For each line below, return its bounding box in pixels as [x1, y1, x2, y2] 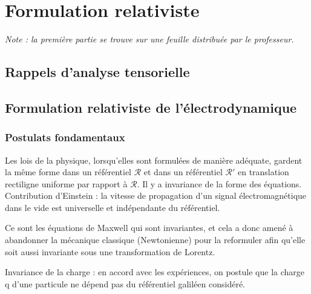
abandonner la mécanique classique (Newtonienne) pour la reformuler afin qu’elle [5, 233, 306, 246]
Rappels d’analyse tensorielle [5, 62, 190, 81]
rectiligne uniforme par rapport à [5, 177, 128, 190]
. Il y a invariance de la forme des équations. [137, 177, 302, 190]
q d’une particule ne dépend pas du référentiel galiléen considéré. [5, 277, 245, 290]
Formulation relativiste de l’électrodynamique [5, 98, 297, 116]
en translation [237, 165, 289, 178]
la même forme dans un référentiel [5, 165, 132, 178]
